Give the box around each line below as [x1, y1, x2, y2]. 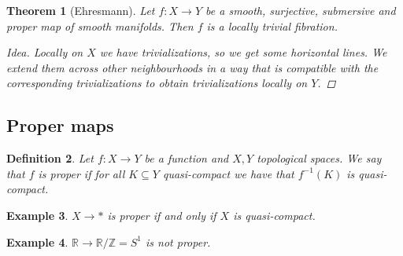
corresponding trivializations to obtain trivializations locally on [6, 75, 308, 91]
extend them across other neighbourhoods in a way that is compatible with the [6, 59, 379, 75]
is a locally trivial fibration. [206, 17, 338, 34]
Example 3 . [6, 207, 68, 223]
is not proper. [146, 233, 211, 250]
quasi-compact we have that [162, 165, 294, 181]
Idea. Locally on [6, 44, 83, 60]
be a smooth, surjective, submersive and [205, 2, 396, 18]
